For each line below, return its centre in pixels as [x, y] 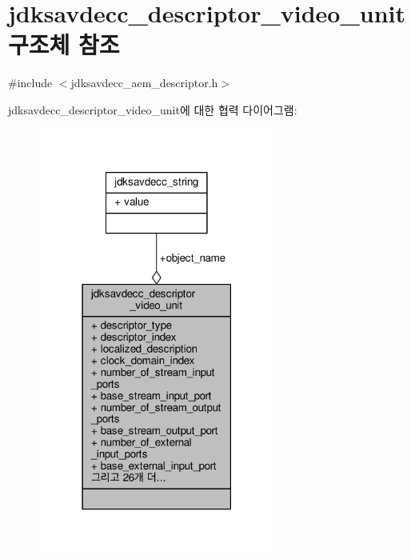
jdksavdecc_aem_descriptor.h [144, 83]
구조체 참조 [64, 44]
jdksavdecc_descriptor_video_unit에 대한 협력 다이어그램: [153, 109]
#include [30, 83]
